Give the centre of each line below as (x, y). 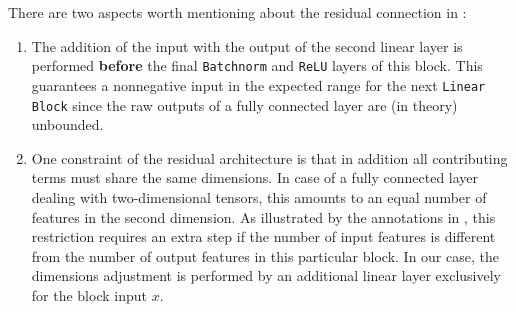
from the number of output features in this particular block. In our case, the (265, 255)
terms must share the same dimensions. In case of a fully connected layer (255, 177)
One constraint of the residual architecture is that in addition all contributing (269, 157)
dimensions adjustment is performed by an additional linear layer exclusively (266, 275)
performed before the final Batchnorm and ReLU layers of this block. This (257, 65)
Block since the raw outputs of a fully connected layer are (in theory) (244, 104)
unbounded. (67, 124)
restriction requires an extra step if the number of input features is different (263, 236)
